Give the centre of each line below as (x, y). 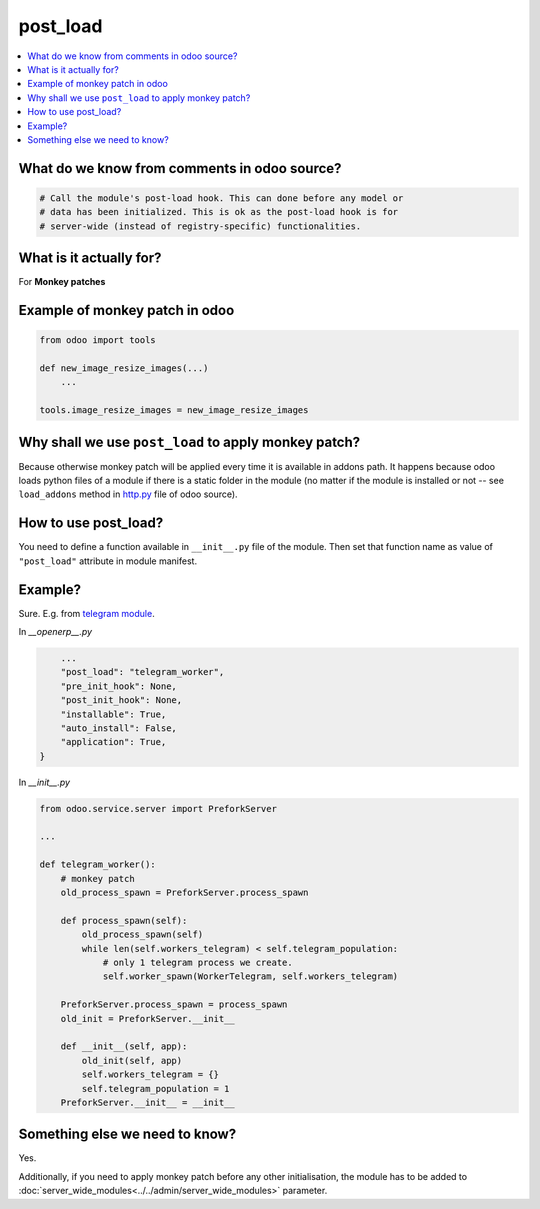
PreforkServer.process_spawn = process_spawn (174, 1004)
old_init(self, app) (132, 1060)
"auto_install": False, (118, 728)
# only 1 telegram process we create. (198, 962)
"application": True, (113, 742)
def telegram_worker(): (98, 864)
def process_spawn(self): (124, 920)
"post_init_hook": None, (121, 700)
